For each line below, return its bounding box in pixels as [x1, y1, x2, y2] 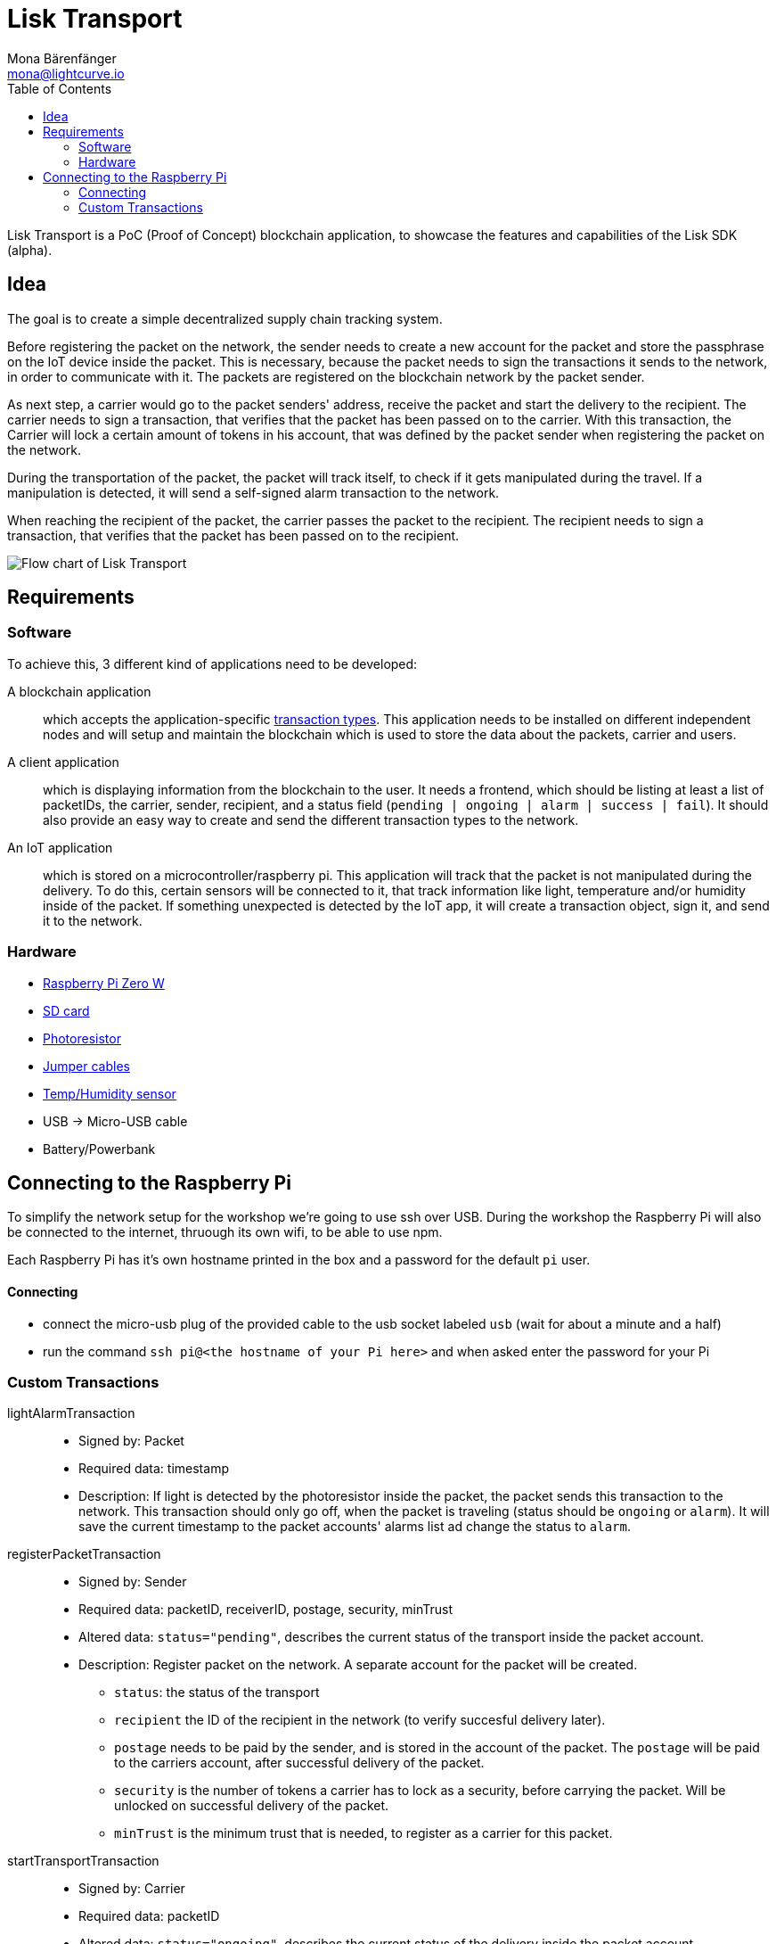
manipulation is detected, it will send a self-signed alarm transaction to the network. [7, 484, 500, 500]
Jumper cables [43, 1058, 130, 1074]
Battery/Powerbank [43, 1141, 156, 1157]
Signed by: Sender [78, 1574, 187, 1590]
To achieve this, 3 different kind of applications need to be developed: [7, 655, 418, 671]
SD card [43, 1002, 90, 1018]
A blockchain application [7, 683, 151, 699]
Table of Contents [7, 80, 112, 96]
